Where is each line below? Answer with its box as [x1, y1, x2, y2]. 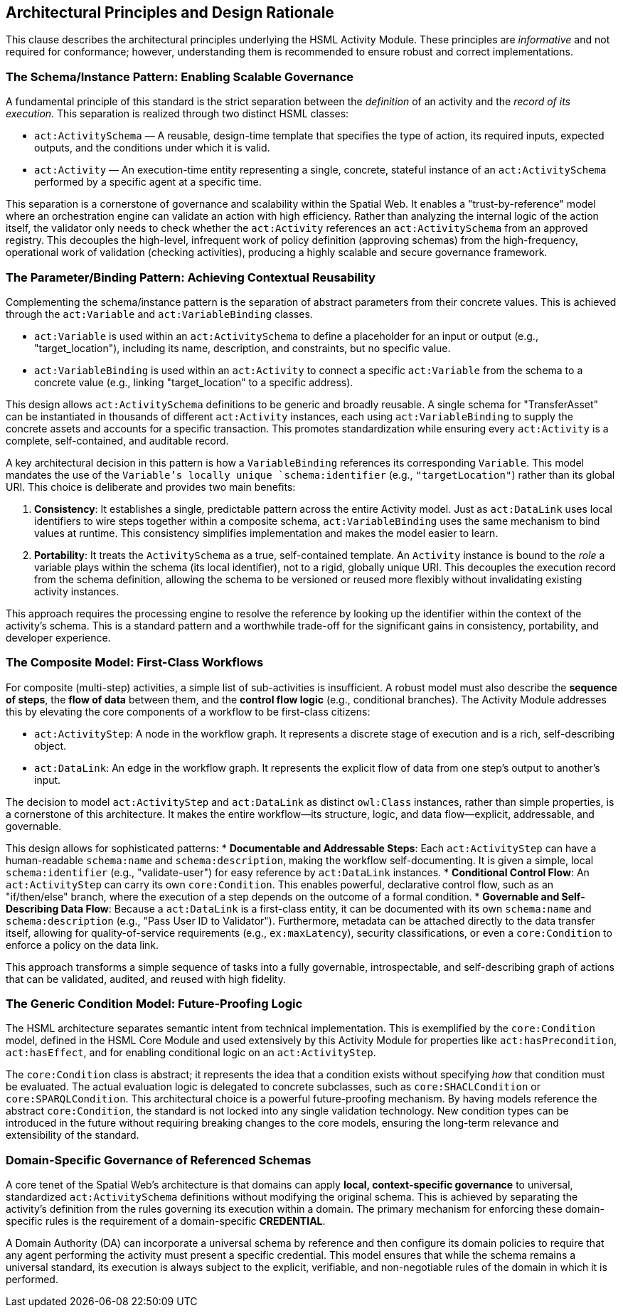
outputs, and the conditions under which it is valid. [34, 142, 270, 154]
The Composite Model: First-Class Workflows [6, 655, 264, 670]
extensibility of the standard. [6, 1129, 139, 1142]
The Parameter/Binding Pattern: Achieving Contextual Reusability [6, 270, 376, 285]
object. [34, 739, 67, 752]
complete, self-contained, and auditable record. [6, 434, 229, 447]
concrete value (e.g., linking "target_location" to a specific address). [34, 376, 353, 388]
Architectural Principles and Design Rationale [6, 4, 334, 21]
